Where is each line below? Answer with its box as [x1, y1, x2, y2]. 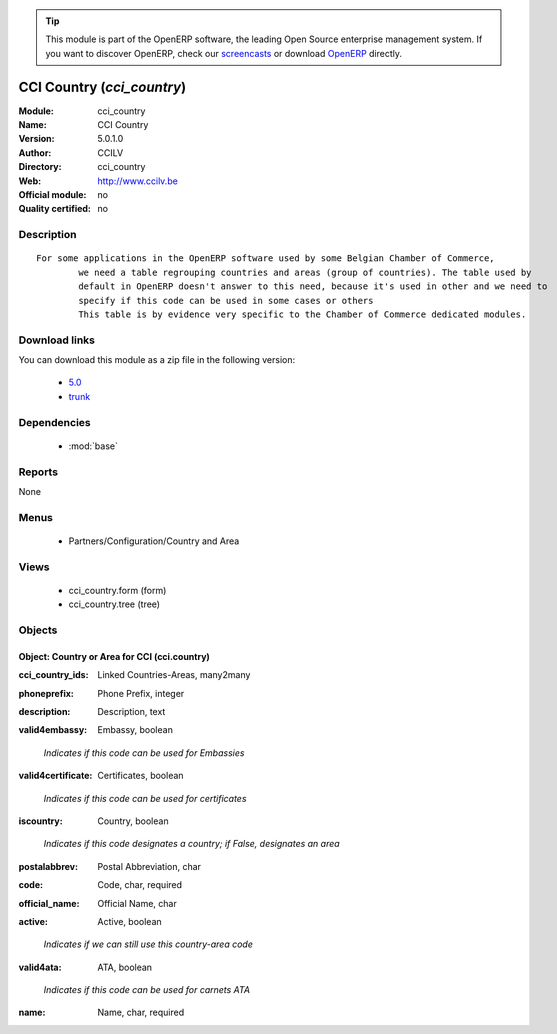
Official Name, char [97, 897, 177, 909]
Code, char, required [97, 879, 183, 891]
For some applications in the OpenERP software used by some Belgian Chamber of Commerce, [36, 253, 495, 264]
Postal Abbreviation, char [97, 860, 202, 872]
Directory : [18, 161, 62, 173]
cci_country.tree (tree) [68, 598, 160, 610]
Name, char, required [97, 1006, 185, 1019]
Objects [18, 623, 58, 637]
